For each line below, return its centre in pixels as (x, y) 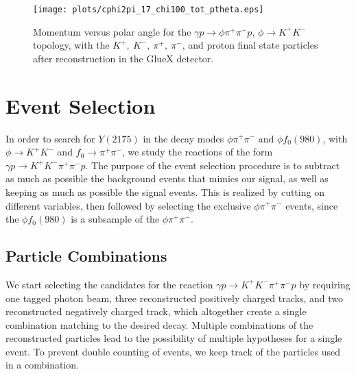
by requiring (325, 284)
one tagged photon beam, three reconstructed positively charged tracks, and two (174, 298)
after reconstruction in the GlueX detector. (123, 58)
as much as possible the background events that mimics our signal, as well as (167, 178)
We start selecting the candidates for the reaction (109, 284)
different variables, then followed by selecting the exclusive (128, 205)
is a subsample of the (115, 219)
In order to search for (50, 138)
